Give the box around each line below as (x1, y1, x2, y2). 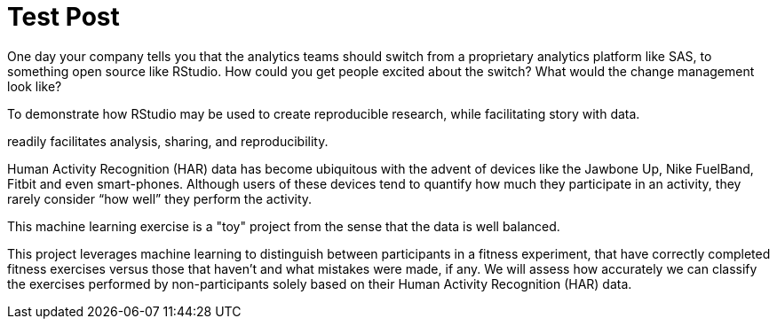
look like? (7, 78, 62, 94)
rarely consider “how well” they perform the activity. (7, 190, 313, 206)
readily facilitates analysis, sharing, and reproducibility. (7, 133, 329, 149)
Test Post (7, 2, 120, 32)
